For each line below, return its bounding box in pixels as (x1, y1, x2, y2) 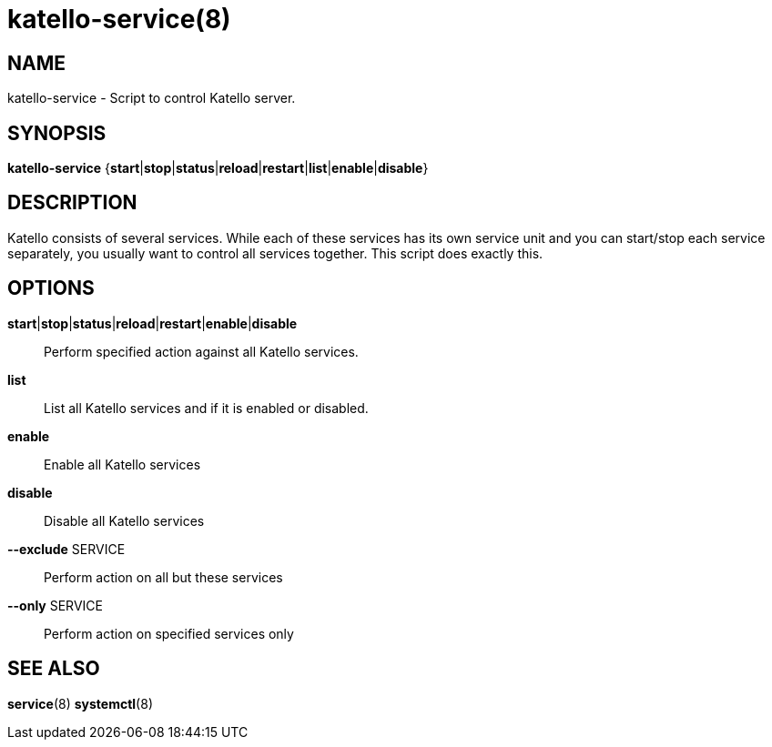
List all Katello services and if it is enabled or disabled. (44, 399, 369, 416)
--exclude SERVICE (7, 540, 126, 557)
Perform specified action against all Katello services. (44, 343, 359, 359)
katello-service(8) (7, 4, 231, 35)
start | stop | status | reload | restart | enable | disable (7, 315, 298, 331)
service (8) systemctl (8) (7, 695, 153, 712)
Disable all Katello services (44, 512, 205, 529)
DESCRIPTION (7, 191, 137, 215)
